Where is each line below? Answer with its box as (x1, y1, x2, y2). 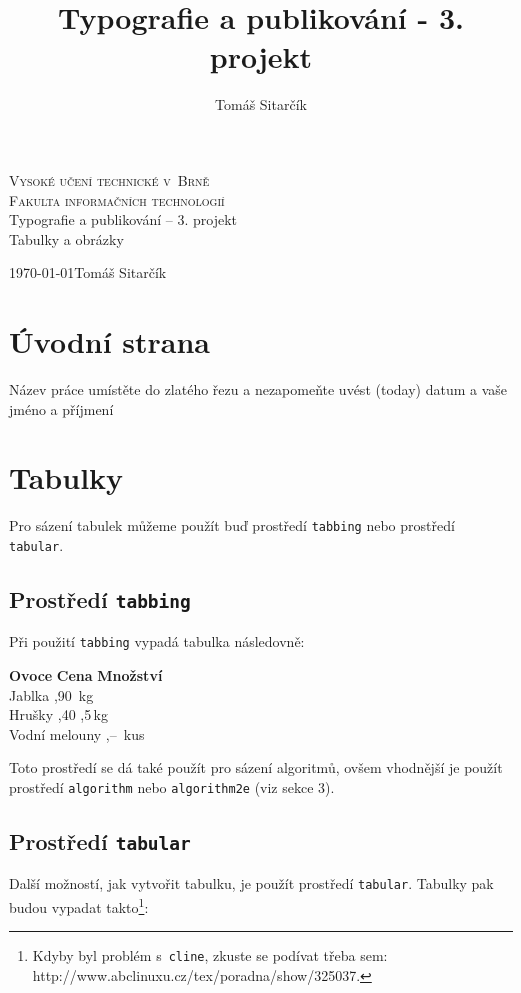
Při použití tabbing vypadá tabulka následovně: (9, 631, 305, 652)
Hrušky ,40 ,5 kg (9, 704, 108, 725)
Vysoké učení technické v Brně (9, 169, 210, 190)
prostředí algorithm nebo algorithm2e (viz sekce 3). (9, 777, 335, 798)
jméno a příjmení (9, 398, 114, 419)
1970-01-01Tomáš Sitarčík (9, 262, 167, 283)
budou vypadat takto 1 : (9, 894, 149, 917)
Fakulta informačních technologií (9, 189, 225, 210)
